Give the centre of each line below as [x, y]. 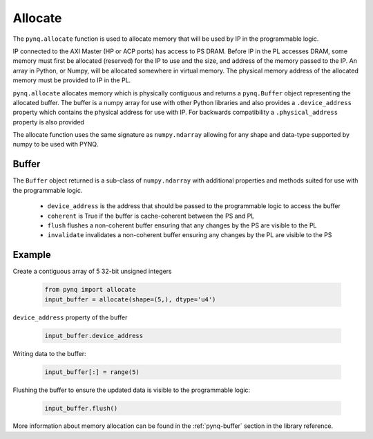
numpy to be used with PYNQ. [56, 144]
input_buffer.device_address [94, 336]
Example [32, 255]
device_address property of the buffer [70, 317]
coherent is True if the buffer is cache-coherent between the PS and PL [151, 216]
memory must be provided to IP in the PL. [72, 80]
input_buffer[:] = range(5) [92, 372]
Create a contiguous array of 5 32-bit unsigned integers [92, 271]
